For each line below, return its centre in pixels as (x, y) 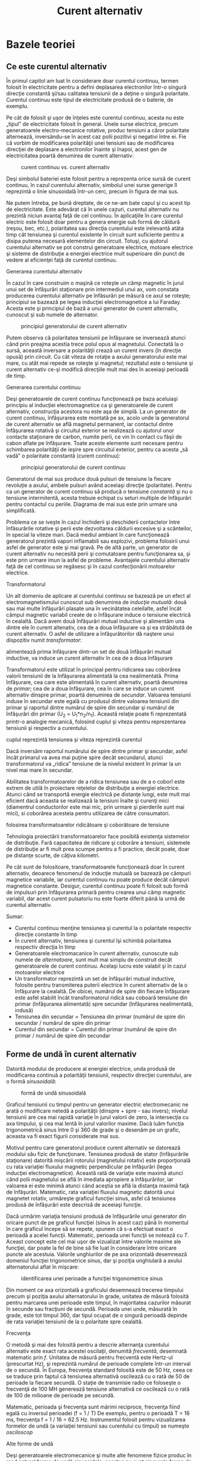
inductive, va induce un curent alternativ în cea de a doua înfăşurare (90, 658)
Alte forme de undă (30, 1444)
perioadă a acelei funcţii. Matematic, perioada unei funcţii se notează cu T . (98, 1235)
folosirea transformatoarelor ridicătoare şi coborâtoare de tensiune (88, 825)
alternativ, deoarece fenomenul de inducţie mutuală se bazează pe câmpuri (99, 873)
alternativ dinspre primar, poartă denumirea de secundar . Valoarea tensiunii (99, 695)
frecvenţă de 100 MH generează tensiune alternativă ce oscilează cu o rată (98, 1389)
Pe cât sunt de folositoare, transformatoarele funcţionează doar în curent (96, 867)
